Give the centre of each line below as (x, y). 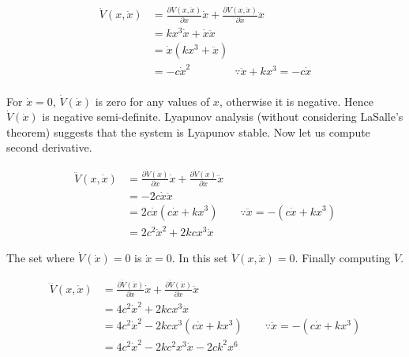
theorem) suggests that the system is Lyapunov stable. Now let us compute (188, 132)
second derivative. (49, 147)
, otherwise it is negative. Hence (296, 101)
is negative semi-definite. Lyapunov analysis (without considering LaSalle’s (223, 116)
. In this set (200, 258)
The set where (41, 258)
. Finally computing (343, 258)
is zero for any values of (152, 101)
